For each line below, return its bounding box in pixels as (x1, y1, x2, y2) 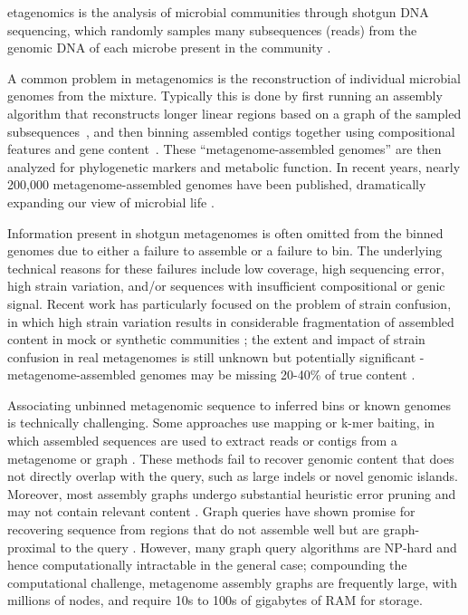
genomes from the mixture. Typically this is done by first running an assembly (7, 86, 443, 105)
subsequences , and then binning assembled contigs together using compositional (7, 121, 455, 140)
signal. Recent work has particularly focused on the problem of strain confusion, (7, 293, 452, 312)
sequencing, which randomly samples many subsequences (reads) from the (7, 20, 417, 39)
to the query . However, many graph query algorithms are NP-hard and (60, 537, 457, 556)
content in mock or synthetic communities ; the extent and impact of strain (7, 330, 425, 349)
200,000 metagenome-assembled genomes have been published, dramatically (7, 175, 426, 194)
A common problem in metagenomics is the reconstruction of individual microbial (7, 68, 461, 87)
